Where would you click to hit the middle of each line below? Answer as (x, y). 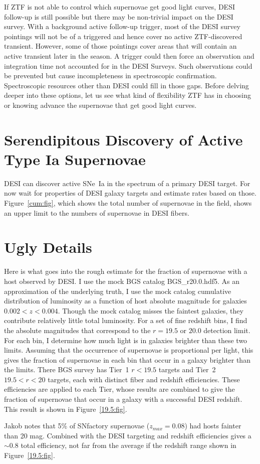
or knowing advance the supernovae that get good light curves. (100, 105)
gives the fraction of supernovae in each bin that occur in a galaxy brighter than (127, 359)
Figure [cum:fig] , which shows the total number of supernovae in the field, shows (128, 203)
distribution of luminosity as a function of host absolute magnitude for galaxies (125, 301)
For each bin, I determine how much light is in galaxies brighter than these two (126, 340)
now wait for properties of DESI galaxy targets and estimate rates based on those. (130, 193)
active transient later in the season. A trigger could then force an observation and (129, 55)
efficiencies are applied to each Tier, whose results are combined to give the (119, 389)
